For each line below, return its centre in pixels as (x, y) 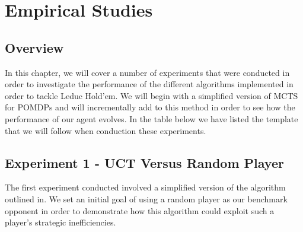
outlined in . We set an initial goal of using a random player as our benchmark (146, 198)
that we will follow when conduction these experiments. (106, 130)
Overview (34, 47)
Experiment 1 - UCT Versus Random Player (144, 162)
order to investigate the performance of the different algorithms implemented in (149, 84)
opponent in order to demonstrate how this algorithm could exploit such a (140, 210)
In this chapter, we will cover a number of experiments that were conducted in (147, 72)
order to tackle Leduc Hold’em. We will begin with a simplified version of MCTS (151, 95)
